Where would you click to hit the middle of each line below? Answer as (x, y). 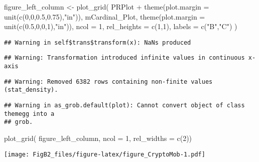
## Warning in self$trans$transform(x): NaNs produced (98, 42)
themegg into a (29, 114)
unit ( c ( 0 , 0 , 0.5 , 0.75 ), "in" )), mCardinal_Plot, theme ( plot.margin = (105, 16)
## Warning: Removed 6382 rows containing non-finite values (108, 82)
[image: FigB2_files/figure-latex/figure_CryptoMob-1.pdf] (105, 154)
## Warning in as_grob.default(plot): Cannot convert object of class (124, 106)
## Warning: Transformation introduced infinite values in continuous (124, 58)
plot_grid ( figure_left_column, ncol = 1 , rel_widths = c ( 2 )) (98, 138)
